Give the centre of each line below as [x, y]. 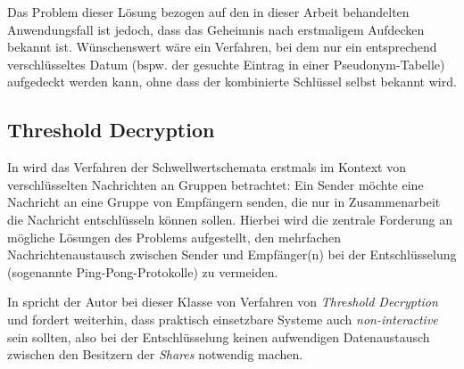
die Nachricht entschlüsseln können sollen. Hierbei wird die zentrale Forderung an [230, 219]
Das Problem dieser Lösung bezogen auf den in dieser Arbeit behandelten [208, 12]
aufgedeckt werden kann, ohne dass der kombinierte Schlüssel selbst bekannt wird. [232, 82]
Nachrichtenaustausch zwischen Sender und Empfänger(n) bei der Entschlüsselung [232, 254]
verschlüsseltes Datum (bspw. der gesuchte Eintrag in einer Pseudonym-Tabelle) [226, 64]
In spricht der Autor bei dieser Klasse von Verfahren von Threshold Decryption [223, 302]
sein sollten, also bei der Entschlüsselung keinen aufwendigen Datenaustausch [219, 336]
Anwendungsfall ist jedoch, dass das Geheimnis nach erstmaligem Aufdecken [216, 29]
